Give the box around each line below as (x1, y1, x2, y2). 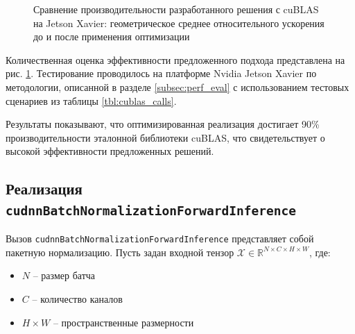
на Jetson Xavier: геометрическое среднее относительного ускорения (33, 15, 324, 30)
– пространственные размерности (53, 315, 194, 329)
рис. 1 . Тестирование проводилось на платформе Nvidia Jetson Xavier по (6, 66, 317, 81)
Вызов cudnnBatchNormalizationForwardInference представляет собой (6, 231, 314, 246)
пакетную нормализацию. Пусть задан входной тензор (6, 244, 234, 259)
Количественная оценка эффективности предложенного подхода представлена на (6, 52, 345, 67)
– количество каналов (32, 291, 123, 306)
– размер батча (33, 268, 95, 283)
